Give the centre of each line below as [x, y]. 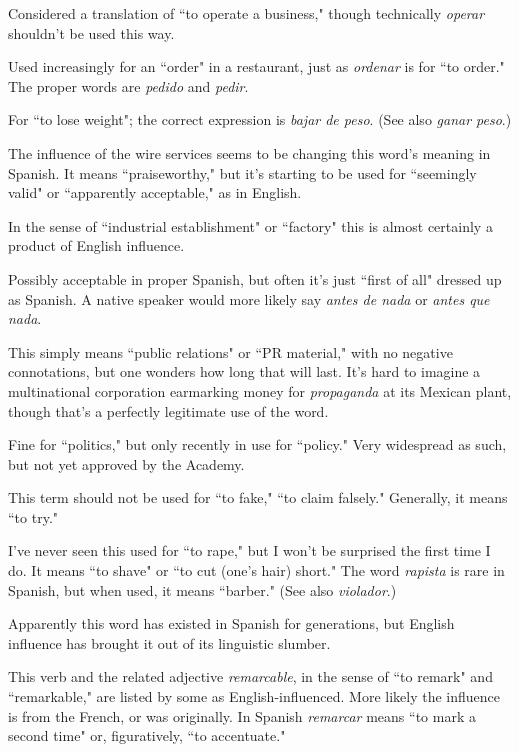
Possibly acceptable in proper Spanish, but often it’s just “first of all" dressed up [255, 278]
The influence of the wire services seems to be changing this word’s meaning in [249, 152]
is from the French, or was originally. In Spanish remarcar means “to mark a [242, 715]
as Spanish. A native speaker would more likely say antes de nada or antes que [249, 298]
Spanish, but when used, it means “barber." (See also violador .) [202, 589]
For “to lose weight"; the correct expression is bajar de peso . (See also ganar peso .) [260, 119]
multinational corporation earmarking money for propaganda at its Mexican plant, [260, 390]
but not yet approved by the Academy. [126, 463]
